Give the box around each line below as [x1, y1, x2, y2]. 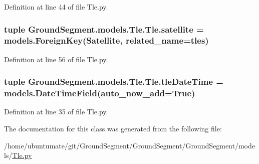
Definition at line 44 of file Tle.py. [4, 2, 108, 12]
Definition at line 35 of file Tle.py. [4, 106, 108, 117]
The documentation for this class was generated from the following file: [4, 123, 222, 134]
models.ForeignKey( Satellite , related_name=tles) [4, 34, 209, 47]
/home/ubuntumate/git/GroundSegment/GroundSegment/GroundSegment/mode [4, 140, 255, 150]
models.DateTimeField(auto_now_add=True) [4, 87, 195, 99]
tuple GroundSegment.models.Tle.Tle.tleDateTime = [4, 75, 223, 88]
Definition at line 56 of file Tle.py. [4, 54, 108, 64]
